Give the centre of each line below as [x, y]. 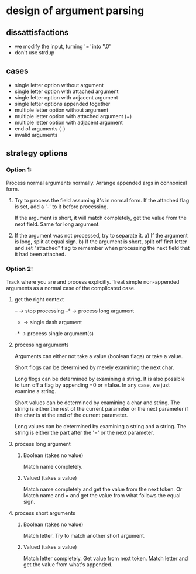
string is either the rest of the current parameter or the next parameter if [101, 408]
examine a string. [35, 391]
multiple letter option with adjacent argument [68, 122]
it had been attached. [40, 254]
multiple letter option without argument [61, 110]
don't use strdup [34, 53]
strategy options [37, 153]
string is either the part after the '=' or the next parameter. [84, 432]
